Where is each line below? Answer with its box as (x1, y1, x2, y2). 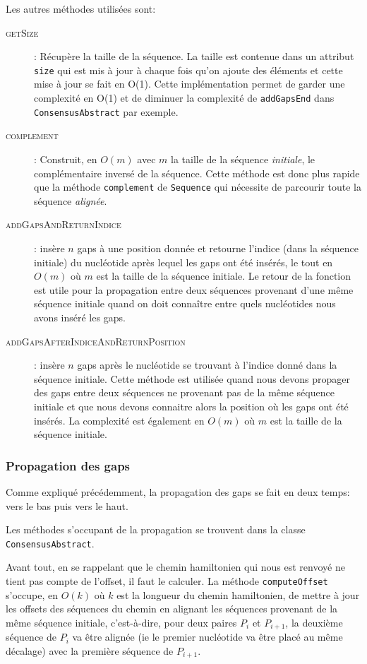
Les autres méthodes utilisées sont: (6, 1, 156, 16)
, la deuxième (285, 615, 343, 629)
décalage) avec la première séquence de (6, 643, 174, 658)
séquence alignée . (34, 193, 107, 208)
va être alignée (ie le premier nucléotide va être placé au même (72, 629, 343, 644)
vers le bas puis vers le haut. (6, 498, 128, 513)
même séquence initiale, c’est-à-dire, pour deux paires (6, 615, 237, 629)
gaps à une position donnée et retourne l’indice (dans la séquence (77, 240, 359, 255)
